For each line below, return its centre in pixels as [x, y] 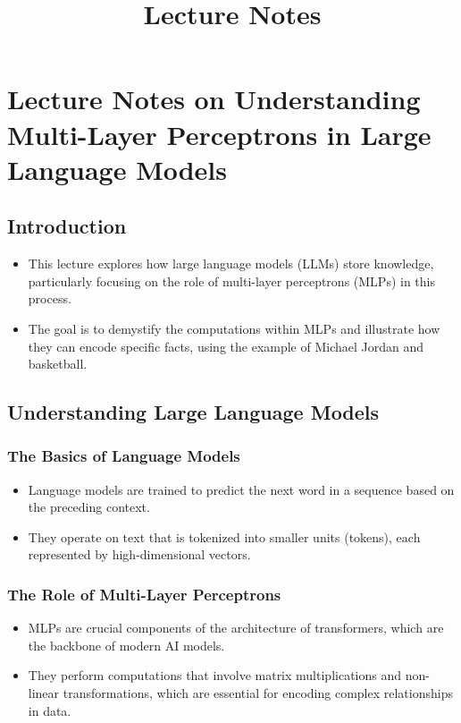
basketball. [58, 364]
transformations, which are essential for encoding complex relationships [258, 693]
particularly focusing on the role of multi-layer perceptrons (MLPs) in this [231, 281]
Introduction [67, 226]
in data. [50, 710]
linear [44, 693]
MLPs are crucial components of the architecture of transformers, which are [236, 628]
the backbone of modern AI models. [126, 645]
